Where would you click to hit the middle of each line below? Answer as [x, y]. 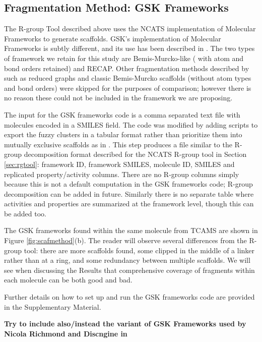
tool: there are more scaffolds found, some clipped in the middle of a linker [139, 250]
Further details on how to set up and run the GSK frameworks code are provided [129, 297]
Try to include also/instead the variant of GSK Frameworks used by [125, 324]
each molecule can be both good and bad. [68, 280]
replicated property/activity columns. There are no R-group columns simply [122, 174]
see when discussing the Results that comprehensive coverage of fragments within [129, 270]
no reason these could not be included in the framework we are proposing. [118, 98]
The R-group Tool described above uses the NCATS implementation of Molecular [130, 28]
